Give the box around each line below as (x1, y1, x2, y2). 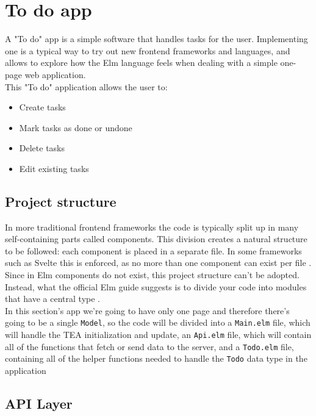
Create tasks (19, 101, 66, 113)
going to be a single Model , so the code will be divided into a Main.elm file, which (5, 316, 311, 329)
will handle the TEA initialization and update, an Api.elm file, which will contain (5, 328, 312, 341)
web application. (24, 68, 86, 81)
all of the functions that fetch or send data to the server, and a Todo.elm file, (5, 340, 294, 353)
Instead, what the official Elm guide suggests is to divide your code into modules (5, 280, 307, 293)
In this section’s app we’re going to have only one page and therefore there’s (5, 304, 290, 317)
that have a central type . (5, 292, 100, 305)
